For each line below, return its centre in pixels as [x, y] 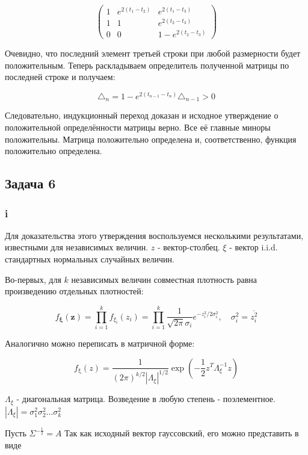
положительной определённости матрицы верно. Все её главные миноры [138, 127]
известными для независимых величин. [77, 247]
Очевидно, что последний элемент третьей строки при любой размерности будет [153, 53]
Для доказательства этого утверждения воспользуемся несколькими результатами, [154, 235]
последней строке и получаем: [60, 77]
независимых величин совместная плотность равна [164, 279]
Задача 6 [30, 183]
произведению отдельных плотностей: [74, 291]
